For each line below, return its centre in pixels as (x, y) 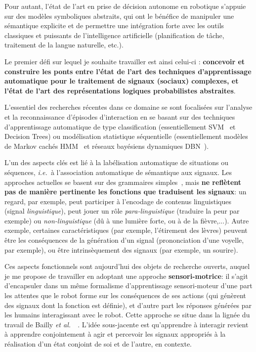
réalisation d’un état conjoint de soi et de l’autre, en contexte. (98, 344)
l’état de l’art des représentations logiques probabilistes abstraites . (120, 90)
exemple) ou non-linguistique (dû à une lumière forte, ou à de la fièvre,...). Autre (127, 220)
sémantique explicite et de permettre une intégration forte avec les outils (114, 25)
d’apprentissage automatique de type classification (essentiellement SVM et (120, 126)
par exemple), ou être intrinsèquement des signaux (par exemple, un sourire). (121, 249)
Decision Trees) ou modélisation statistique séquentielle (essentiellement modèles (126, 136)
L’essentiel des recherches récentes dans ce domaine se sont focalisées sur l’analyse (128, 107)
